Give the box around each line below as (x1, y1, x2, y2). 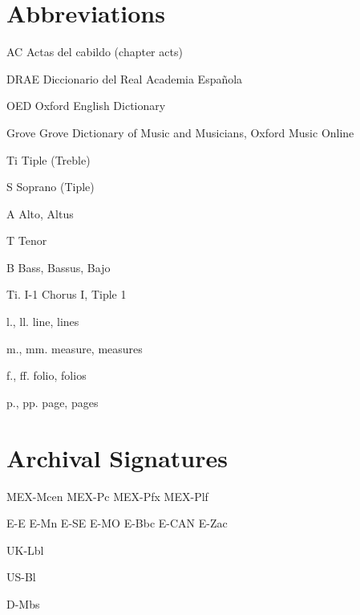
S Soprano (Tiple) (6, 178, 95, 195)
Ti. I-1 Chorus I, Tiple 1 (6, 286, 127, 303)
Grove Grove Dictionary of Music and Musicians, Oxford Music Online (6, 124, 354, 141)
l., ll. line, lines (6, 313, 79, 330)
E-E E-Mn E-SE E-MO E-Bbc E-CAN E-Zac (6, 515, 228, 532)
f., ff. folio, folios (6, 367, 87, 384)
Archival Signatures (6, 441, 228, 474)
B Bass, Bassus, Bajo (6, 259, 111, 275)
